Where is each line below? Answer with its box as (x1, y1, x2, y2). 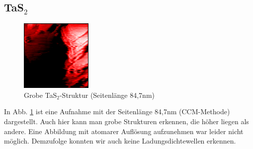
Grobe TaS (24, 89, 57, 100)
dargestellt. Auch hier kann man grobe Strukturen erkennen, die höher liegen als (4, 116, 249, 126)
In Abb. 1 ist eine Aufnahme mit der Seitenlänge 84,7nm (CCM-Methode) (4, 106, 230, 117)
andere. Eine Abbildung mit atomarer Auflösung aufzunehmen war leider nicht (4, 126, 244, 136)
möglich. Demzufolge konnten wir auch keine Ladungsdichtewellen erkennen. (4, 136, 236, 146)
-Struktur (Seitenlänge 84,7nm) (59, 89, 155, 100)
